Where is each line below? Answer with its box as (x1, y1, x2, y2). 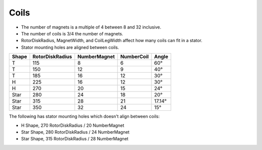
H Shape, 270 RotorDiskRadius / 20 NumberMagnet (21, 122, 125, 128)
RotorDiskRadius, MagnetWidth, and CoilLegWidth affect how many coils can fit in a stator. (21, 38, 202, 44)
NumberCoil (120, 53, 149, 60)
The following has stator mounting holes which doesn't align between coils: (9, 114, 160, 120)
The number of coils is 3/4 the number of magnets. (21, 30, 123, 36)
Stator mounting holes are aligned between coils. (21, 44, 119, 50)
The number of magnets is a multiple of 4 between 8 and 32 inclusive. (21, 24, 162, 30)
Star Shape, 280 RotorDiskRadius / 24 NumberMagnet (21, 129, 130, 135)
